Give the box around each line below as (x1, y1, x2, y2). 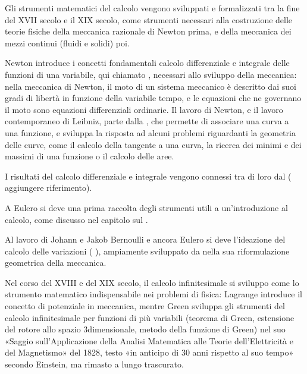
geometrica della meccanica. (5, 256, 106, 269)
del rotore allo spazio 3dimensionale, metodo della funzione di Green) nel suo (5, 323, 286, 335)
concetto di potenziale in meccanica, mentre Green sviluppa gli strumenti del (5, 300, 285, 312)
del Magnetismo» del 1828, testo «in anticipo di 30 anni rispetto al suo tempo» (5, 346, 294, 359)
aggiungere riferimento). (5, 181, 92, 194)
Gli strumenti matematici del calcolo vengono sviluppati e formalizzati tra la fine (5, 2, 300, 14)
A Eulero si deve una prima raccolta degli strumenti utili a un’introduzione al (5, 201, 288, 213)
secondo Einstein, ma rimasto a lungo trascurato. (5, 358, 184, 370)
